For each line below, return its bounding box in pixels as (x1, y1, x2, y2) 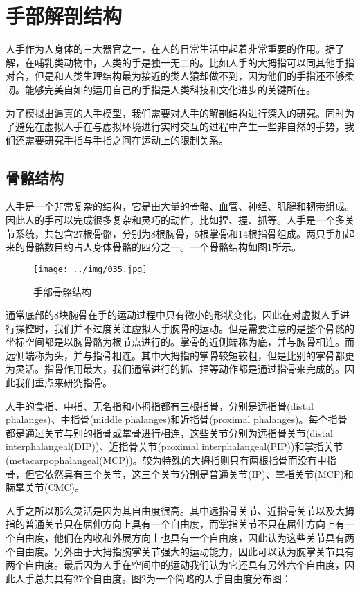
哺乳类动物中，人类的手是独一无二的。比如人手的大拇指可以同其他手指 (34, 55, 354, 69)
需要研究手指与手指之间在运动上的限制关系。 (24, 132, 228, 147)
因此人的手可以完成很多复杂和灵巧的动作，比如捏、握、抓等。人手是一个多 (6, 213, 345, 227)
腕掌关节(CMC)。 (6, 480, 84, 494)
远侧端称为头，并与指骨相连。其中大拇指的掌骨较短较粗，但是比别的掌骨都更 (6, 348, 354, 362)
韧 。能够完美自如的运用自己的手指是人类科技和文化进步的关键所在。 (6, 82, 316, 96)
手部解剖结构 (6, 1, 123, 30)
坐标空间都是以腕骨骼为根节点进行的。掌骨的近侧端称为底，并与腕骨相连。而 (6, 334, 354, 349)
